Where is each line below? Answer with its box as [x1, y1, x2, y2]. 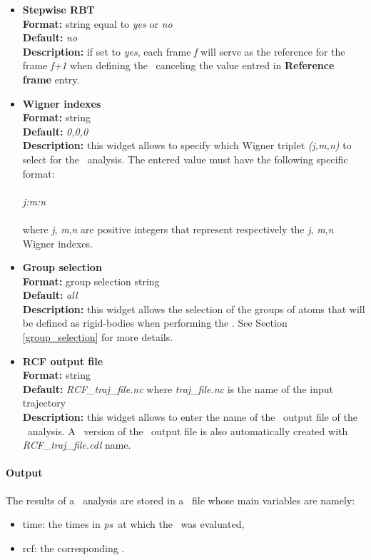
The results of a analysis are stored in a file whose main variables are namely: [6, 492, 355, 507]
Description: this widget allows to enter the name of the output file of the [22, 409, 357, 424]
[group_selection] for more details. [22, 330, 173, 345]
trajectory [22, 395, 66, 410]
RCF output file [22, 353, 103, 368]
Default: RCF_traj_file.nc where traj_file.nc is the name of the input [22, 381, 333, 396]
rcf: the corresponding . [22, 540, 125, 555]
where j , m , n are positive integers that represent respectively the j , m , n [22, 221, 334, 236]
